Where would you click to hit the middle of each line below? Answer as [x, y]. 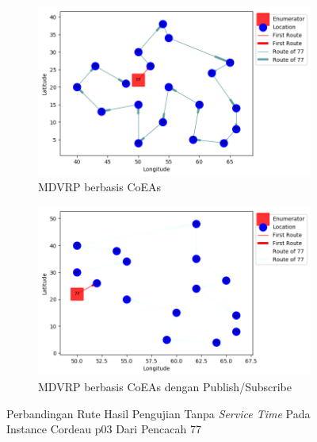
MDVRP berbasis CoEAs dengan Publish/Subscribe [165, 387]
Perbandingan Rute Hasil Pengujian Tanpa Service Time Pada [158, 413]
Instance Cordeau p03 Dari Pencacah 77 [104, 429]
